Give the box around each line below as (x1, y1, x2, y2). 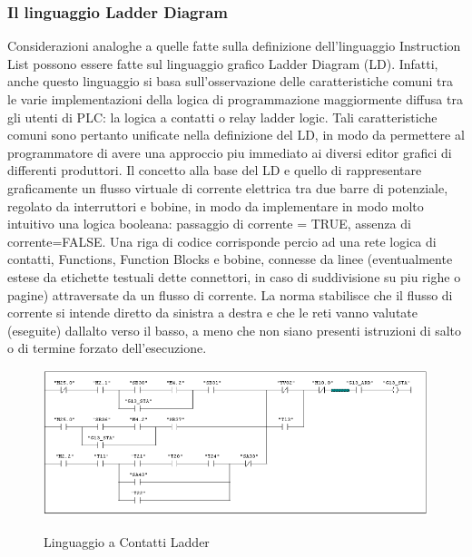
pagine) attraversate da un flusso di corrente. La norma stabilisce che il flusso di (7, 285, 453, 304)
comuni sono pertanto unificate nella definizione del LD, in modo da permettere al (7, 125, 465, 144)
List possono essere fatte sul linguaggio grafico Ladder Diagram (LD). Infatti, (7, 54, 438, 73)
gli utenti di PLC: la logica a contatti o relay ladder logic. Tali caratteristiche (7, 107, 438, 126)
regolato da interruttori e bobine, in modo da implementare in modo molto (7, 196, 424, 215)
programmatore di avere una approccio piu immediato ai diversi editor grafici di (7, 142, 452, 161)
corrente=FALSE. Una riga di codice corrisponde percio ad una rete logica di (7, 231, 437, 250)
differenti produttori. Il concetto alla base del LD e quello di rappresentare (7, 161, 422, 180)
